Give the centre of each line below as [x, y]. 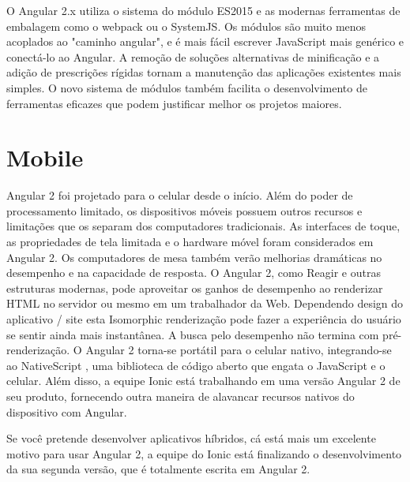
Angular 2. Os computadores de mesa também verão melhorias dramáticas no [194, 257]
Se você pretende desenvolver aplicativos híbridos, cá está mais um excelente [191, 438]
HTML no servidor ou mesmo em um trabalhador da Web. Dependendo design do [205, 303]
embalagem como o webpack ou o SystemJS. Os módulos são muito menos [186, 26]
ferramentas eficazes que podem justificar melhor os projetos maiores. [174, 103]
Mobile [45, 157]
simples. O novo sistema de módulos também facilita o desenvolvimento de [187, 87]
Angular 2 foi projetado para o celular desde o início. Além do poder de [180, 195]
